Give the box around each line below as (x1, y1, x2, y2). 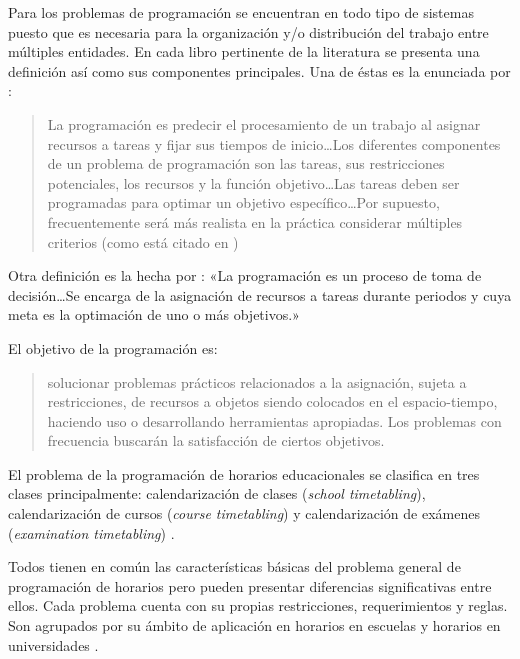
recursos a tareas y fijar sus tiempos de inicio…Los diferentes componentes (47, 133, 501, 154)
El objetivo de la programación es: (8, 337, 218, 358)
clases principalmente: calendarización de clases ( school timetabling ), (8, 483, 426, 504)
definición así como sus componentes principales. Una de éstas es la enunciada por (8, 60, 511, 81)
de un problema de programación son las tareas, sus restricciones (47, 153, 445, 174)
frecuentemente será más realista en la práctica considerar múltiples (47, 211, 463, 232)
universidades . (8, 634, 99, 655)
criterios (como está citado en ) (47, 231, 239, 252)
